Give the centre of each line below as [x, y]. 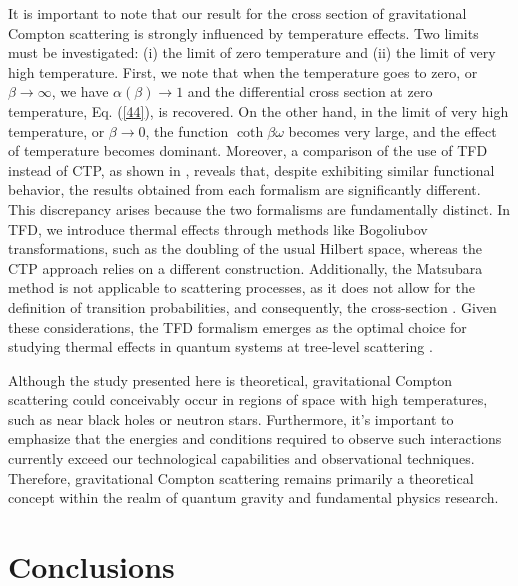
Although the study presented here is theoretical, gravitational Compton [230, 379]
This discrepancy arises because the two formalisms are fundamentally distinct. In [259, 208]
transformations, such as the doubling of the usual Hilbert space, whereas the [245, 248]
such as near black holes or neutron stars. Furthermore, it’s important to [231, 418]
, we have [80, 91]
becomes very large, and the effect [392, 130]
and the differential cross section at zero [310, 91]
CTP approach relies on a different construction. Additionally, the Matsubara [245, 267]
